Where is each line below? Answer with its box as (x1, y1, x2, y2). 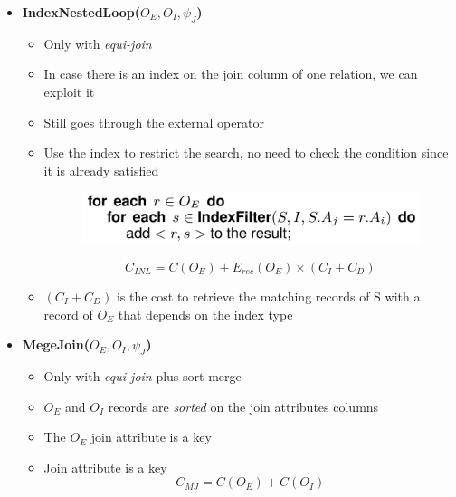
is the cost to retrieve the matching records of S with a (116, 287, 421, 306)
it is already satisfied (43, 160, 159, 179)
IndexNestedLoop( (22, 3, 141, 21)
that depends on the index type (118, 304, 293, 323)
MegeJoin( (22, 335, 90, 354)
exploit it (43, 81, 95, 100)
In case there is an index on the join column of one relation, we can (43, 64, 418, 83)
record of (43, 304, 93, 323)
